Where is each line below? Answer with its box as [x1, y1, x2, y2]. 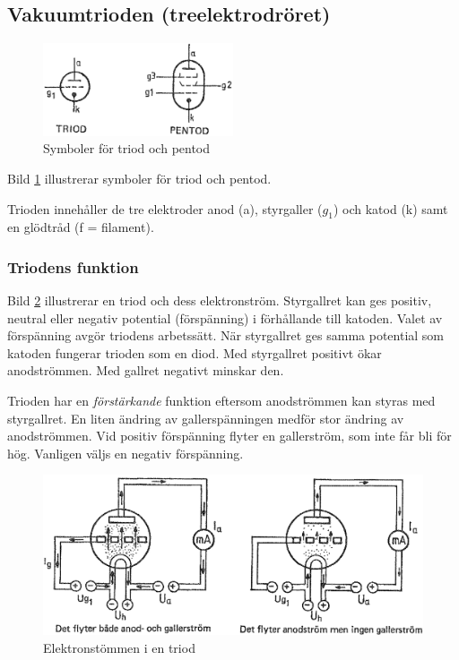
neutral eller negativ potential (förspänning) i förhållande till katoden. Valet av [7, 308, 443, 327]
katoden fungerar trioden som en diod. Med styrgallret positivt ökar [7, 343, 382, 362]
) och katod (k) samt [333, 199, 448, 218]
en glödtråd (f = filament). [7, 218, 154, 236]
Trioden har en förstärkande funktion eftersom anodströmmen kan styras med [7, 391, 436, 410]
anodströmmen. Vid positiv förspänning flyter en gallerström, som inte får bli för [7, 426, 452, 445]
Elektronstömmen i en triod [43, 638, 195, 656]
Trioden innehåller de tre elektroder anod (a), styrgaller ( [7, 199, 323, 218]
